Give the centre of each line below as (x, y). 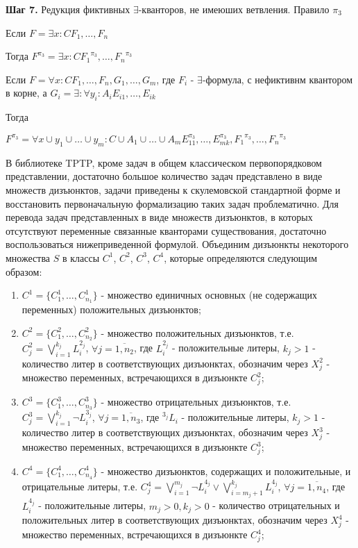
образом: (24, 271)
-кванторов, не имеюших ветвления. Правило (234, 9)
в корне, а (26, 93)
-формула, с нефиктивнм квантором (278, 79)
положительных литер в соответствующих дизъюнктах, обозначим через (174, 520)
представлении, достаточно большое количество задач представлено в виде (164, 176)
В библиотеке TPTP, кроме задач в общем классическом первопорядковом (164, 162)
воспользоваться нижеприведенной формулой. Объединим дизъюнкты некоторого (177, 244)
